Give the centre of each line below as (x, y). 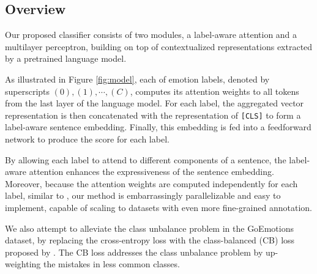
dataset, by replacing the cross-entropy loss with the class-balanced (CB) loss (150, 240)
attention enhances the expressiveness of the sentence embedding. (151, 172)
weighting (23, 264)
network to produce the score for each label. (87, 139)
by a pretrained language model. (66, 58)
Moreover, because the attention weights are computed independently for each (151, 183)
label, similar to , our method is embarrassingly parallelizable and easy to (143, 195)
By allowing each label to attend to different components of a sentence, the (146, 159)
